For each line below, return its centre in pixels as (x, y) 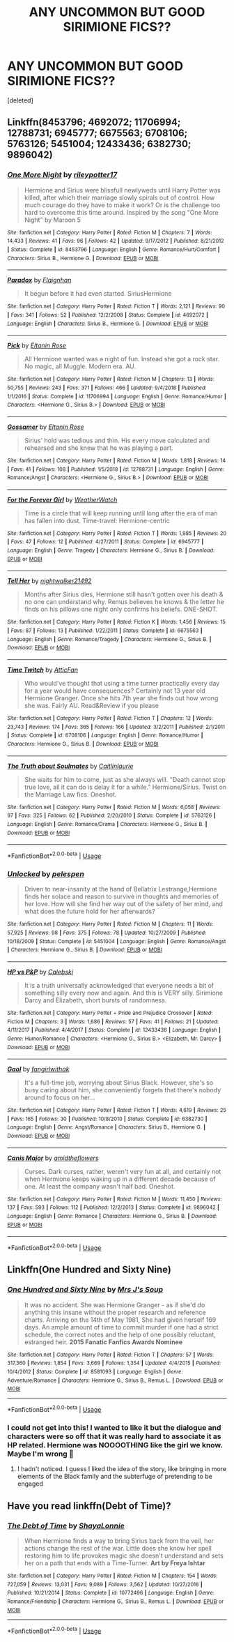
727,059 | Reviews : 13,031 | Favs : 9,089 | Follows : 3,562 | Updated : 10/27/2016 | (105, 1584)
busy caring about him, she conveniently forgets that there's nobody (123, 1090)
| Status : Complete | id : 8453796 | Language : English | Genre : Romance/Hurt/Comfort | (114, 249)
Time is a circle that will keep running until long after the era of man (121, 513)
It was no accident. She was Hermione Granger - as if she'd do (115, 1304)
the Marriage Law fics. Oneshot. (70, 794)
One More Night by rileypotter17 (62, 175)
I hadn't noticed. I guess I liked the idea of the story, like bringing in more (122, 1469)
